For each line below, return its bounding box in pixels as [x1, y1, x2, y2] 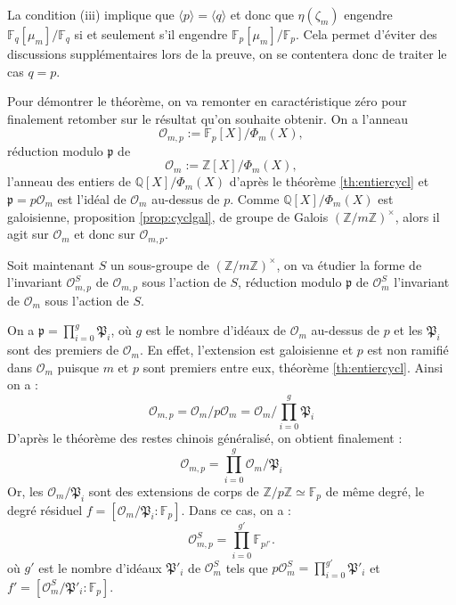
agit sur [7, 225, 49, 243]
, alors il [395, 207, 440, 225]
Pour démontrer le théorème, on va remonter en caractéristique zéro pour [7, 92, 407, 110]
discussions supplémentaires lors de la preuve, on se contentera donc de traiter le [7, 45, 447, 62]
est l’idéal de [57, 190, 126, 208]
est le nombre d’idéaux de [145, 321, 287, 339]
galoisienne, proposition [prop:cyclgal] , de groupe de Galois [7, 207, 329, 225]
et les [394, 321, 423, 339]
